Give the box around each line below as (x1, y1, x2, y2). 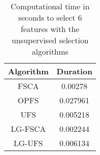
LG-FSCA (11, 123, 46, 134)
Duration (56, 65, 93, 77)
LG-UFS (13, 137, 43, 149)
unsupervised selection (11, 34, 89, 46)
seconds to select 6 (18, 12, 82, 23)
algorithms (32, 46, 68, 57)
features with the (21, 23, 80, 34)
